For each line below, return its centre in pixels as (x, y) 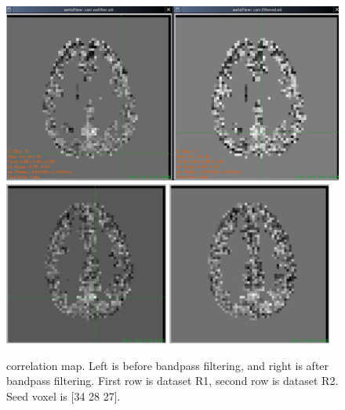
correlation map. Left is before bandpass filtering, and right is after (168, 365)
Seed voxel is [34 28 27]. (64, 395)
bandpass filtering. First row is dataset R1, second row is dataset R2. (172, 381)
